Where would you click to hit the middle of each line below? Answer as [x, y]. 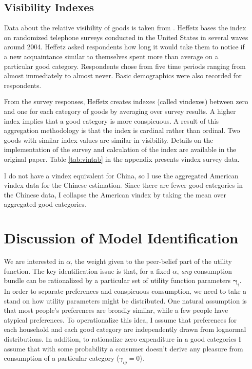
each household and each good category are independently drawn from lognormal [125, 329]
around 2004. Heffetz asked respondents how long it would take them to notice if [124, 47]
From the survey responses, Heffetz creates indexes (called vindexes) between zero [126, 101]
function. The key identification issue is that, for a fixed [87, 271]
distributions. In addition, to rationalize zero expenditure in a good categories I [123, 338]
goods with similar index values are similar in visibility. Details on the [108, 140]
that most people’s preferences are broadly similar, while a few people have [116, 310]
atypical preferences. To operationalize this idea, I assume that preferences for [120, 319]
